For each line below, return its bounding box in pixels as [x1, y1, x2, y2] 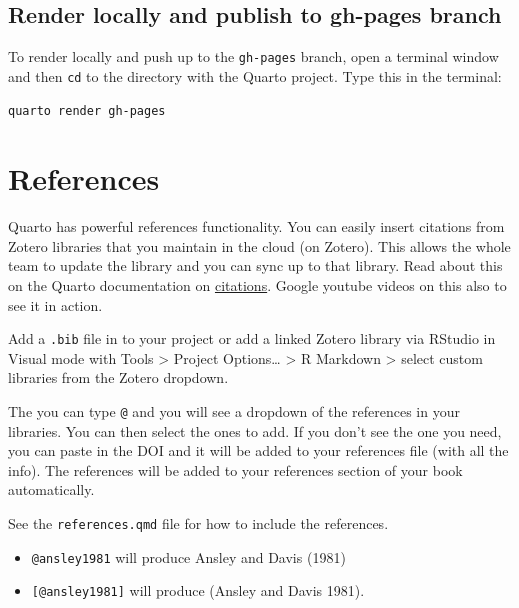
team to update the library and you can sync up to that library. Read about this [8, 255, 503, 276]
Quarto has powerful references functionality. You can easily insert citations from [8, 216, 505, 237]
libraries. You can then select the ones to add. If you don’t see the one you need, [8, 420, 502, 441]
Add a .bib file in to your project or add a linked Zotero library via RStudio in [8, 328, 496, 349]
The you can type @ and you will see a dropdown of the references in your [8, 401, 460, 422]
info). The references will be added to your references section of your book [8, 459, 463, 480]
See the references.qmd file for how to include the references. [8, 513, 389, 534]
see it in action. [8, 294, 103, 315]
